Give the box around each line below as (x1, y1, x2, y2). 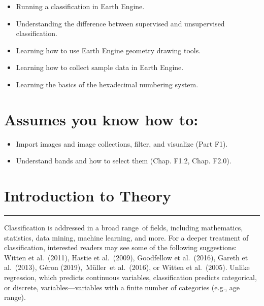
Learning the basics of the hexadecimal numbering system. (16, 79, 199, 89)
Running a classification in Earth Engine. (16, 1, 145, 11)
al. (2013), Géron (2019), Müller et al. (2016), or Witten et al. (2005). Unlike (4, 262, 250, 273)
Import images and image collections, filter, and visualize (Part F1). (16, 138, 228, 149)
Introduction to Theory (4, 185, 172, 206)
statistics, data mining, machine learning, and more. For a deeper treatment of (4, 232, 249, 243)
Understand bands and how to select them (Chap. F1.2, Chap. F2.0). (16, 155, 232, 166)
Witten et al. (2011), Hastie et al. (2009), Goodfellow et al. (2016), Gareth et (4, 252, 248, 262)
